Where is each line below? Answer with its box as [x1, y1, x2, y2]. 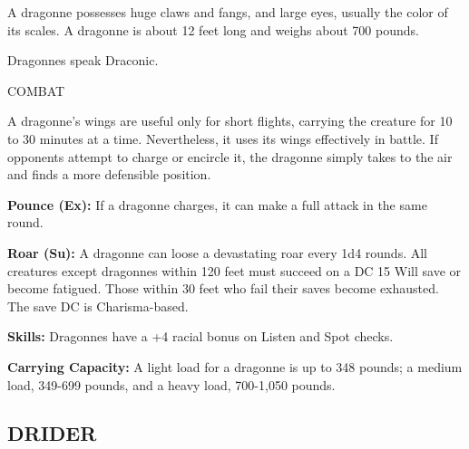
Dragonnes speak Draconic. [7, 51, 159, 70]
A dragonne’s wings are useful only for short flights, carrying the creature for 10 [7, 111, 453, 130]
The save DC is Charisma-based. [7, 296, 189, 315]
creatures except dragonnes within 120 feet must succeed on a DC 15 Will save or [7, 261, 461, 280]
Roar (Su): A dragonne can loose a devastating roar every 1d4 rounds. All [7, 243, 427, 262]
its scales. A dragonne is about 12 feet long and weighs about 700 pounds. [7, 20, 419, 39]
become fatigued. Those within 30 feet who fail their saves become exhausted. [7, 279, 439, 298]
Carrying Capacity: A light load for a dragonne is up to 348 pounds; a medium [7, 357, 463, 376]
